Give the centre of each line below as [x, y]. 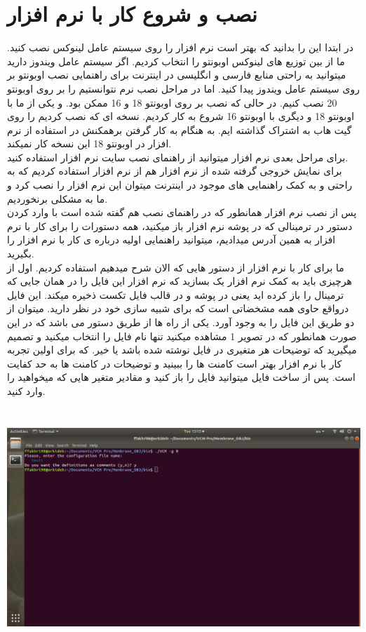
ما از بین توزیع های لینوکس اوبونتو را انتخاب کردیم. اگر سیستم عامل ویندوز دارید [176, 61]
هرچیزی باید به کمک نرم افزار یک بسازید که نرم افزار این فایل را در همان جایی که [179, 281]
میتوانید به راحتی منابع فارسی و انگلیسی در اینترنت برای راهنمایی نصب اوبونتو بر [177, 75]
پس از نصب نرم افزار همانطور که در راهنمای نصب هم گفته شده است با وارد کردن [182, 212]
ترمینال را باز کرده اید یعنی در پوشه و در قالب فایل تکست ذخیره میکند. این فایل [176, 294]
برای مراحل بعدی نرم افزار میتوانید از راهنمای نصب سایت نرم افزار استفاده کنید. [178, 157]
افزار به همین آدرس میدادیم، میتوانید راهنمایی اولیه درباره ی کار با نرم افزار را [171, 240]
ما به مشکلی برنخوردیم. [57, 198]
